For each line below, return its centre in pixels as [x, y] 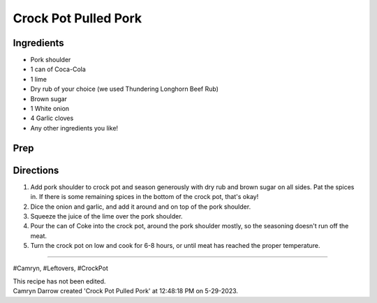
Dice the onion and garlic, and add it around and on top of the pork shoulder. [141, 207]
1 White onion [50, 109]
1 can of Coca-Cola [58, 69]
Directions [36, 170]
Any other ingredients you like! [74, 128]
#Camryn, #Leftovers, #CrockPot [60, 268]
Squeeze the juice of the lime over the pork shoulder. [106, 216]
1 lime [38, 79]
